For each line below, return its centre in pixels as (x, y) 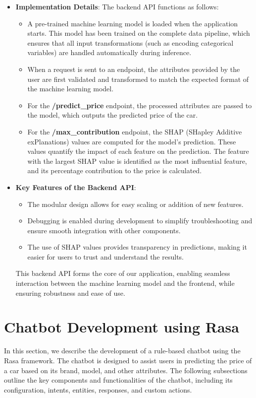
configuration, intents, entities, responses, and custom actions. (98, 389)
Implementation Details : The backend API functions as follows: (117, 6)
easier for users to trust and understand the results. (105, 256)
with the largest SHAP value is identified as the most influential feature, (137, 161)
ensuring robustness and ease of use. (70, 293)
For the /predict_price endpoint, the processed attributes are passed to (140, 105)
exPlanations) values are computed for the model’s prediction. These (132, 141)
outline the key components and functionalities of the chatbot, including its (118, 380)
